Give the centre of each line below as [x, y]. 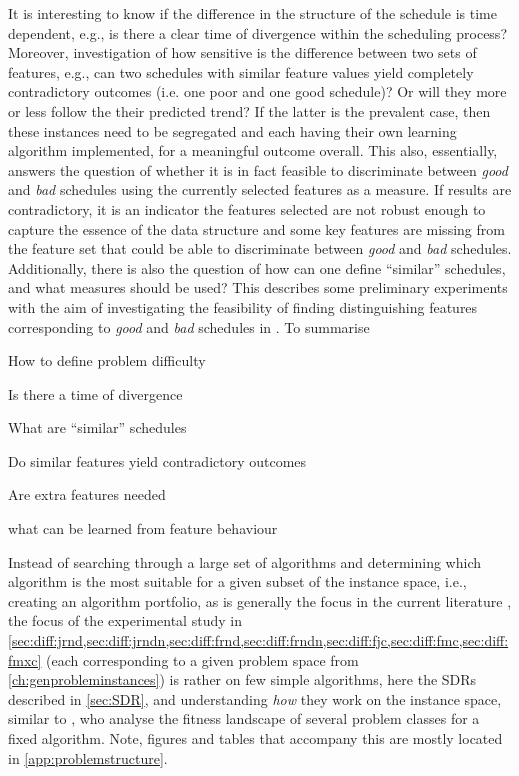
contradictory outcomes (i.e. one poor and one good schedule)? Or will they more [257, 91]
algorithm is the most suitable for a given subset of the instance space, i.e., [237, 581]
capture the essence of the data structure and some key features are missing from [256, 228]
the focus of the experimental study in [125, 620]
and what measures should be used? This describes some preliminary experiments [258, 287]
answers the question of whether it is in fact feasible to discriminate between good [258, 169]
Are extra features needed [87, 494]
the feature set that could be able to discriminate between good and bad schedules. [260, 248]
